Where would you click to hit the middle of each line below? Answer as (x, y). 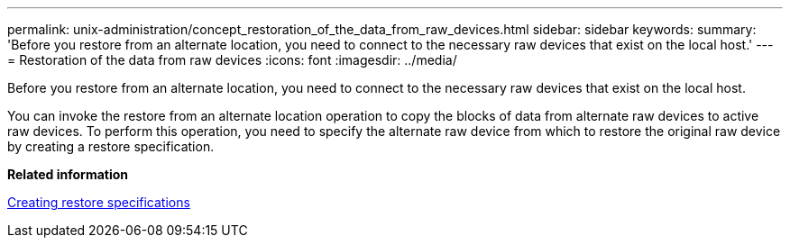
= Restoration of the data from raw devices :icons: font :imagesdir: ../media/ (232, 60)
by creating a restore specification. (111, 146)
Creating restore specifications (99, 202)
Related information (68, 174)
